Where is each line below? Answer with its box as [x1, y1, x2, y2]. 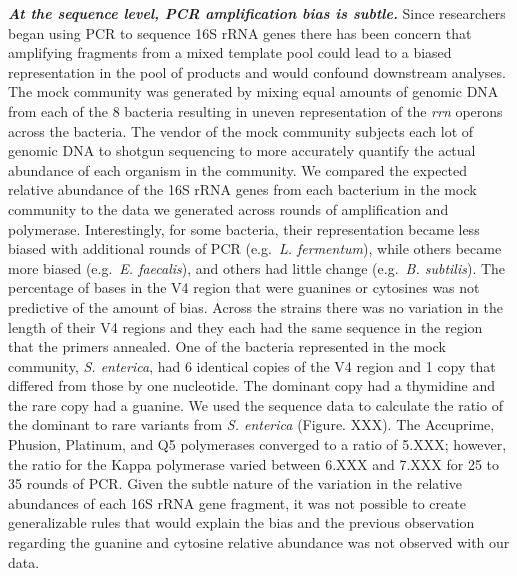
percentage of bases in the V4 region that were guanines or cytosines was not [8, 277, 480, 298]
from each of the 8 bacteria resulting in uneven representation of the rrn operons [8, 100, 503, 121]
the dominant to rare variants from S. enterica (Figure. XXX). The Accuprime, [8, 414, 495, 435]
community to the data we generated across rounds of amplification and [8, 198, 449, 219]
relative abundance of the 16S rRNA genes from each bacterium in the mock [8, 179, 477, 200]
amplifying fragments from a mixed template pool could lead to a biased [8, 42, 452, 63]
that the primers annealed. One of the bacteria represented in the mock [8, 336, 446, 357]
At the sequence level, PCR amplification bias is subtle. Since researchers [8, 3, 506, 23]
